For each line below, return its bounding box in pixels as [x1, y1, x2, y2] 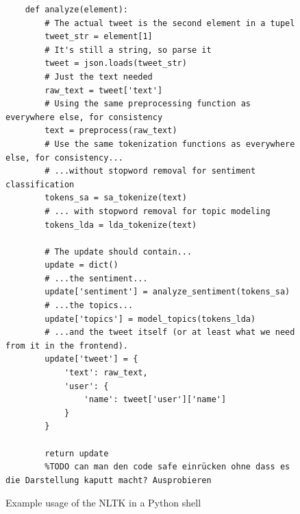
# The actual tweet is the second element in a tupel [45, 18, 295, 28]
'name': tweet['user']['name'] [84, 395, 227, 405]
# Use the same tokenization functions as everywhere [45, 139, 295, 149]
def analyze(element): [25, 5, 128, 14]
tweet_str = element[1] [45, 32, 153, 42]
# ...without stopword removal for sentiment [45, 166, 256, 176]
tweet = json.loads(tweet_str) [45, 58, 187, 69]
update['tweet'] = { [45, 354, 138, 364]
